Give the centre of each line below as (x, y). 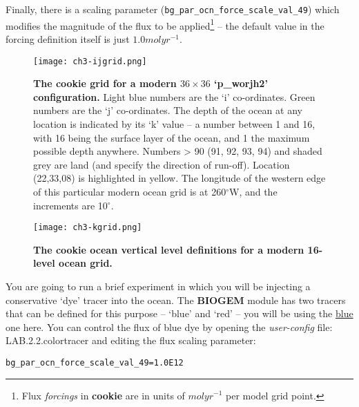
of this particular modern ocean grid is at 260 (130, 191)
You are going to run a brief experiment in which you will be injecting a (158, 286)
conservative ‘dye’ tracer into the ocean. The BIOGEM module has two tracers (176, 300)
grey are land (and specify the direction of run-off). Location (162, 164)
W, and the (253, 191)
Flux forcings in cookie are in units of (103, 395)
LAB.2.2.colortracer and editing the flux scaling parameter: (131, 340)
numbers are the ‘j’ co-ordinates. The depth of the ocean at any (168, 110)
